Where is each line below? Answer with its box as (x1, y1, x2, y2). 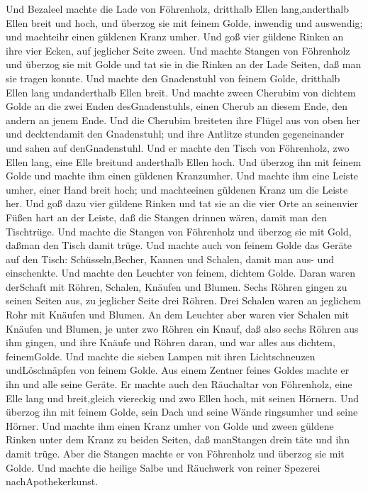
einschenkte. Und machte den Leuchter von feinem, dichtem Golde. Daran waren (6, 265, 355, 280)
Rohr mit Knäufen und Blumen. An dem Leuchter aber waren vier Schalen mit (6, 307, 350, 322)
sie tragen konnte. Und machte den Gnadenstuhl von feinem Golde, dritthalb (6, 70, 340, 85)
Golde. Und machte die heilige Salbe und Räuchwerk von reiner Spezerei (6, 460, 320, 475)
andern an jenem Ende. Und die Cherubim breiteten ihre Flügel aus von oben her (6, 112, 361, 127)
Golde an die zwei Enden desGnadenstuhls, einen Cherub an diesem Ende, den (6, 99, 348, 113)
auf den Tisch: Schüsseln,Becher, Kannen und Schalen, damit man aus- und (6, 251, 334, 266)
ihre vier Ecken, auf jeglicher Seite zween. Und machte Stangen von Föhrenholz (6, 43, 350, 57)
